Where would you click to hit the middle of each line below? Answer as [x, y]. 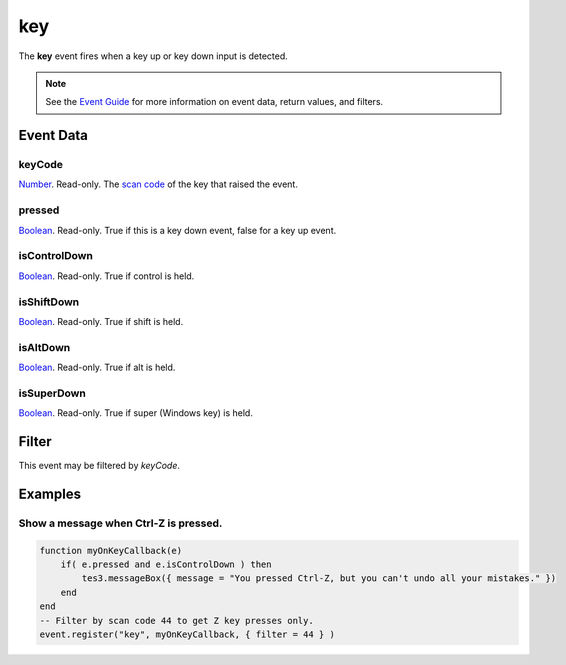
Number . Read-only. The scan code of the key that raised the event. [158, 184]
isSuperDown [52, 393]
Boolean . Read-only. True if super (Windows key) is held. [136, 413]
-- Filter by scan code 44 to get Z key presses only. [176, 620]
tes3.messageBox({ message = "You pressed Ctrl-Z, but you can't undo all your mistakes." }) [319, 578]
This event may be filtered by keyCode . [99, 466]
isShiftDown [49, 302]
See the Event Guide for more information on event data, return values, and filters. [214, 102]
